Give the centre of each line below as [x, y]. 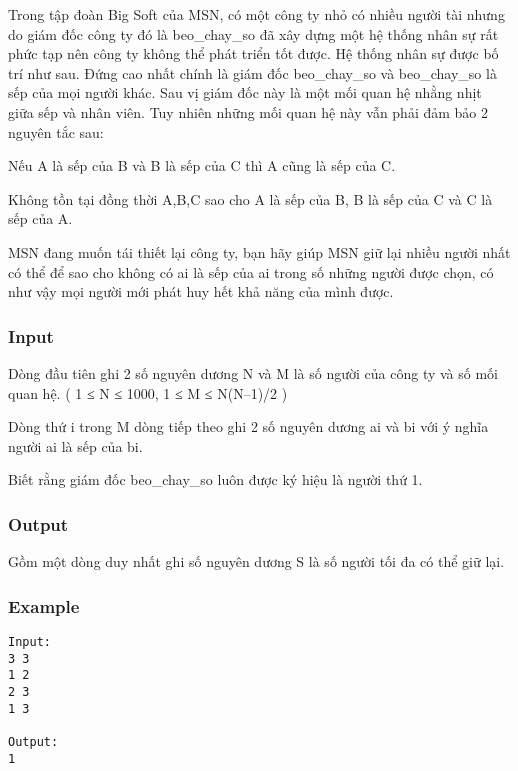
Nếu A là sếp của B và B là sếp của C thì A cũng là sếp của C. [202, 165]
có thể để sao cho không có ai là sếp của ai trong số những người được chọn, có [251, 271]
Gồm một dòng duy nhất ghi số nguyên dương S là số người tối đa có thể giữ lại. [256, 561]
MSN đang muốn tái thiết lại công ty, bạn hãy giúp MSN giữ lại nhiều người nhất [259, 251]
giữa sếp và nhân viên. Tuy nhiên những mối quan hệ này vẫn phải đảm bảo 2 [248, 111]
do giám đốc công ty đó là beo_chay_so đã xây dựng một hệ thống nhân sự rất [253, 33]
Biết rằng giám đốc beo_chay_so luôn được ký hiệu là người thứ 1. [215, 479]
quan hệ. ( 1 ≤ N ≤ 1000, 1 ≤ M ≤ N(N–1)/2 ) [148, 392]
